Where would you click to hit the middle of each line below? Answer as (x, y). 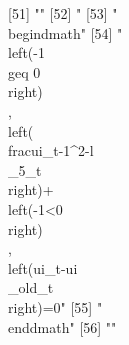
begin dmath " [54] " (65, 32)
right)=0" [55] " (55, 306)
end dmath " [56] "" (62, 326)
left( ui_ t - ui (43, 267)
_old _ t (31, 287)
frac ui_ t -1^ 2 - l (51, 150)
